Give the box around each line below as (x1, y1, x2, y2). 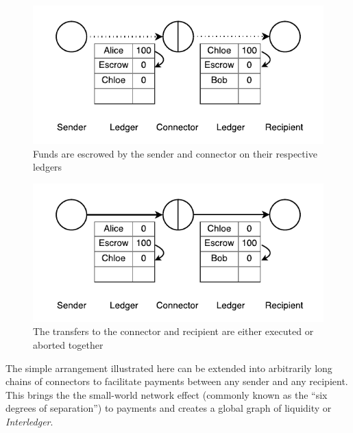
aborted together (33, 337, 104, 351)
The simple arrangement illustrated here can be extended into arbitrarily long (5, 360, 332, 375)
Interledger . (5, 414, 53, 428)
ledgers (33, 160, 62, 174)
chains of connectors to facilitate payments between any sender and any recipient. (5, 374, 348, 388)
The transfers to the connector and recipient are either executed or (33, 324, 314, 338)
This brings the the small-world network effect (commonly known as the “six (5, 387, 328, 401)
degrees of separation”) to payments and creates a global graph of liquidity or (5, 401, 332, 415)
